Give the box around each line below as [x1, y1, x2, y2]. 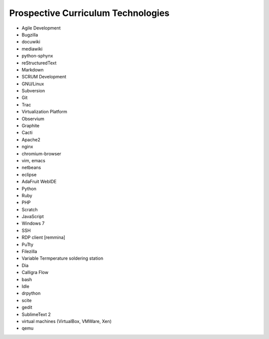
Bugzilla [21, 31, 38, 37]
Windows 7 [21, 220, 45, 227]
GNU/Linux [21, 80, 44, 87]
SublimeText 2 [21, 311, 51, 317]
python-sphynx [21, 53, 53, 59]
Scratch [21, 206, 38, 212]
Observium [21, 115, 45, 122]
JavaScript [21, 214, 44, 220]
